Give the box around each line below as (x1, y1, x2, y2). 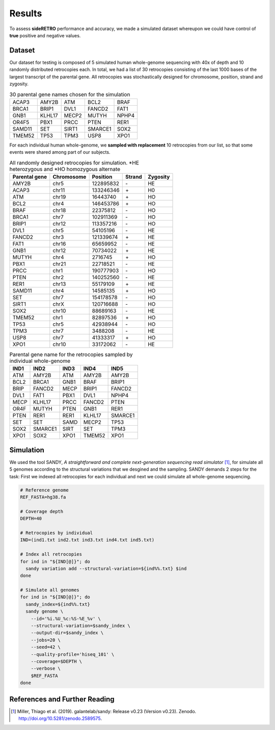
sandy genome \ (25, 609, 64, 615)
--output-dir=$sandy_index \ (31, 630, 104, 636)
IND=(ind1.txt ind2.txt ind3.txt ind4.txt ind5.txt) (20, 537, 155, 543)
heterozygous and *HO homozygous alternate (9, 165, 121, 173)
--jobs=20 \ (31, 637, 61, 643)
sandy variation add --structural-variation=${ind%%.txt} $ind (25, 566, 187, 571)
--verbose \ (31, 666, 61, 671)
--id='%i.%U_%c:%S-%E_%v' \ (31, 616, 101, 621)
